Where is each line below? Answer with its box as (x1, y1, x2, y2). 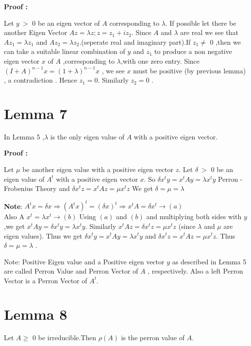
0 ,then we (210, 36, 241, 47)
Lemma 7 (4, 103, 67, 123)
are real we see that (180, 27, 238, 37)
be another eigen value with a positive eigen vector (22, 164, 174, 174)
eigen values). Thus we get (4, 230, 83, 241)
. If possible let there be (165, 17, 236, 28)
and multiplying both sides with (146, 211, 242, 222)
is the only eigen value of (50, 131, 124, 141)
